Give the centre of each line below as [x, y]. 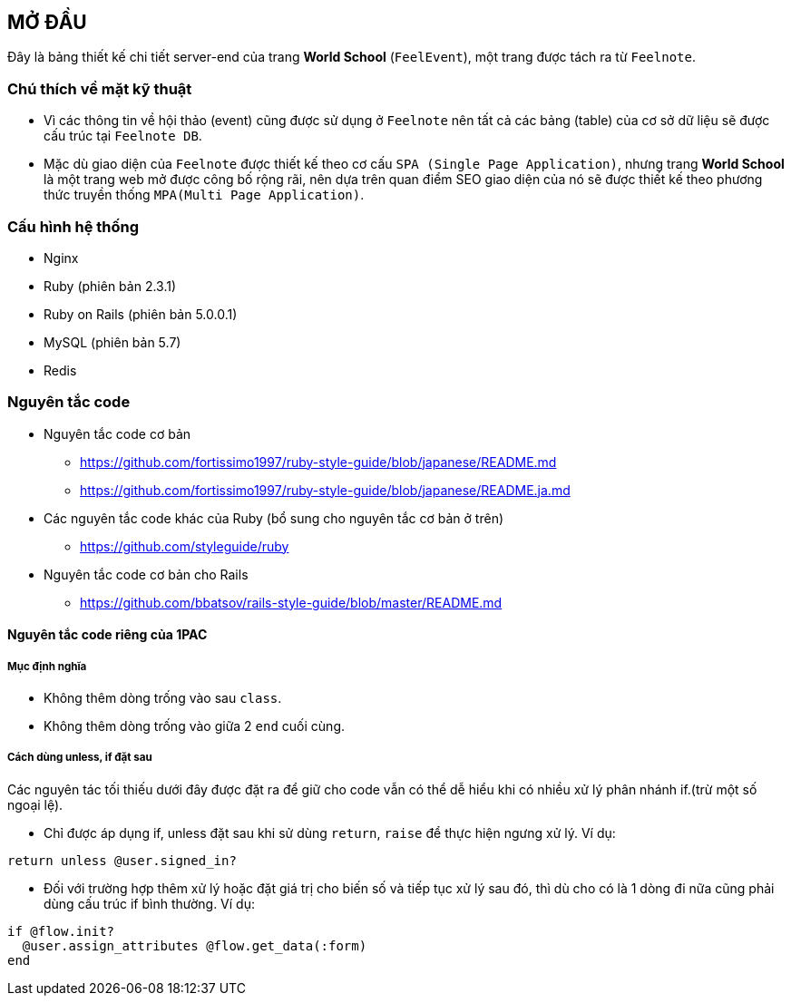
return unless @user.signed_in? [122, 860]
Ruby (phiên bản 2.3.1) [110, 286]
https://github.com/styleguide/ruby [185, 546]
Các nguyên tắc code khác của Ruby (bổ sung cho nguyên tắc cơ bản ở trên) [274, 518]
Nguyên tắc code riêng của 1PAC [107, 635]
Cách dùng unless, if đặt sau [80, 758]
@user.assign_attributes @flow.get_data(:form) [195, 945]
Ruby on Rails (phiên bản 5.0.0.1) [141, 314]
